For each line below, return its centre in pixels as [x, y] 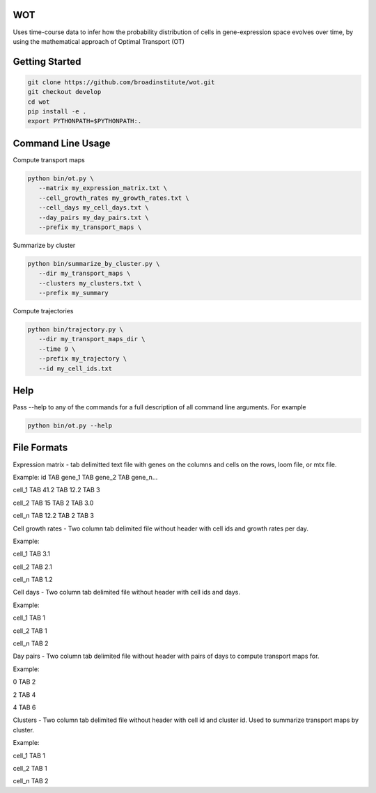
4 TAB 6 [24, 707]
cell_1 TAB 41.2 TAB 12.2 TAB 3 [56, 490]
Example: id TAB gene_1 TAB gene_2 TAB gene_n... [85, 477]
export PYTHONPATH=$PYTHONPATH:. [85, 121]
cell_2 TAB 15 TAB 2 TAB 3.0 [53, 503]
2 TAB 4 [24, 694]
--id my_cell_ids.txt [76, 368]
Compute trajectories [43, 311]
